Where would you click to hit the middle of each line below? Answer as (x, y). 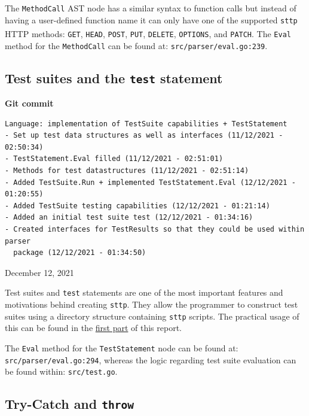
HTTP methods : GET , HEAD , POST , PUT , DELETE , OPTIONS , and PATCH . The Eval (148, 33)
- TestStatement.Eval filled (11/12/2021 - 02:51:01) (114, 159)
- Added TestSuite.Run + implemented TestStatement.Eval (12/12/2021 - (150, 182)
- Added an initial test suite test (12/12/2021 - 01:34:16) (129, 218)
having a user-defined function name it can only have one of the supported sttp (151, 19)
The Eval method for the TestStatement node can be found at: (122, 347)
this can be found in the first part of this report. (94, 328)
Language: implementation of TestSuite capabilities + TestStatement (146, 124)
